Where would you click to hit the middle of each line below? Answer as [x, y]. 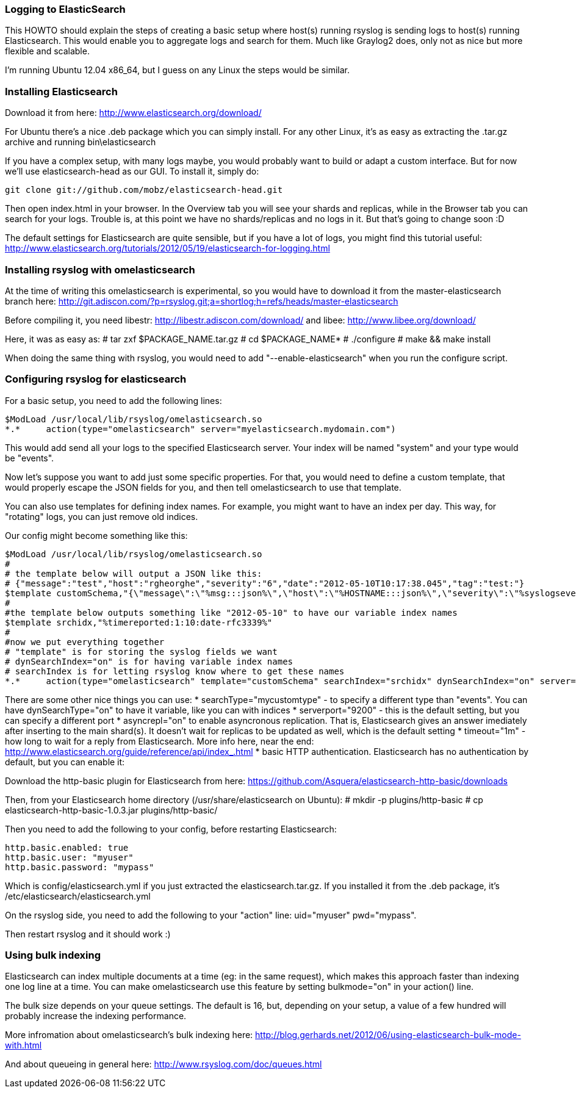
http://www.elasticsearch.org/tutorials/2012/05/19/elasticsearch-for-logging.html [167, 248]
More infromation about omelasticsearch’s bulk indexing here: [129, 1035]
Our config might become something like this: [96, 535]
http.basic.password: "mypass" [80, 867]
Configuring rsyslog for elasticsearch [96, 379]
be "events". [30, 458]
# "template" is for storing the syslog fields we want [141, 651]
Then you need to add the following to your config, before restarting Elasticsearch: [171, 829]
